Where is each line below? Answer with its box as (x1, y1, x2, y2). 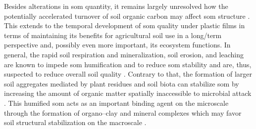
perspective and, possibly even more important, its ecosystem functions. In (4, 40, 231, 50)
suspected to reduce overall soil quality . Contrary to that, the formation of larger (4, 69, 253, 79)
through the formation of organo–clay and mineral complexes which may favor (4, 107, 242, 118)
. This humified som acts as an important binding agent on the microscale (4, 97, 229, 108)
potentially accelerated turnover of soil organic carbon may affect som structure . (4, 10, 250, 21)
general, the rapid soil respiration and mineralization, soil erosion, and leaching (4, 49, 244, 59)
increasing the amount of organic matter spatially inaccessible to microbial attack (4, 88, 252, 98)
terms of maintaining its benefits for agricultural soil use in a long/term (4, 30, 222, 40)
